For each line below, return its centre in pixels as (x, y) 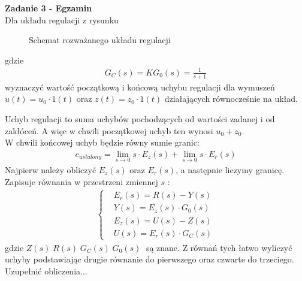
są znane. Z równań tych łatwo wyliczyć (219, 247)
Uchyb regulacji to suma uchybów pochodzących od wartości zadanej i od (140, 118)
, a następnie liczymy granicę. (230, 169)
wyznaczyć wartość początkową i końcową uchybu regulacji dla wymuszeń (140, 87)
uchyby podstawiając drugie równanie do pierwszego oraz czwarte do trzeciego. (150, 259)
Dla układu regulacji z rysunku (62, 19)
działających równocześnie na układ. (231, 99)
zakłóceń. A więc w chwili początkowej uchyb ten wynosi (109, 130)
